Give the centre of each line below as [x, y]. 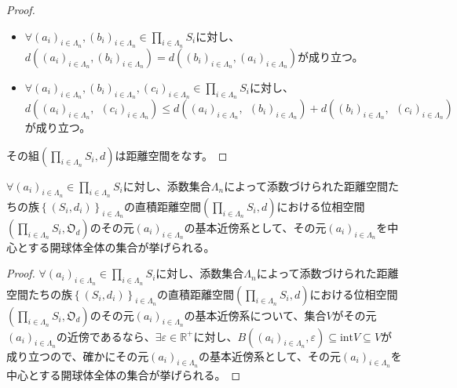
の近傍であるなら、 [106, 336]
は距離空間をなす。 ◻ [171, 155]
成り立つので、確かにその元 [78, 355]
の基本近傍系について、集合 [255, 315]
